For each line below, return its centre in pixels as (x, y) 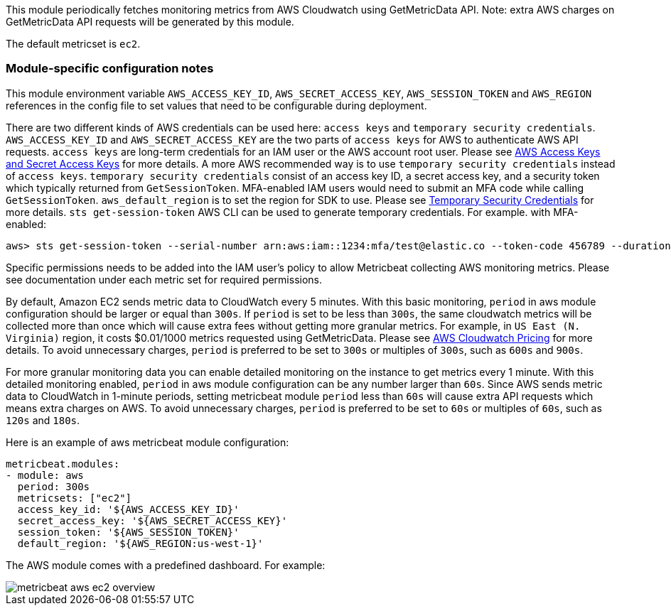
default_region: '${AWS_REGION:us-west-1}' (140, 543)
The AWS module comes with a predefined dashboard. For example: (166, 565)
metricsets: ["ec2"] (75, 498)
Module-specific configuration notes (110, 69)
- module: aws (45, 475)
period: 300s (54, 486)
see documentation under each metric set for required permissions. (164, 279)
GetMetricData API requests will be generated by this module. (150, 22)
